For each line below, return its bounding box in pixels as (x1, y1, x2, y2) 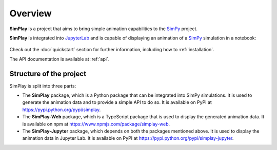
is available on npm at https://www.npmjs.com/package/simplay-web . (22, 121, 170, 127)
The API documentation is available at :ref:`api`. (9, 56, 110, 62)
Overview (9, 8, 52, 19)
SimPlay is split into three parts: (9, 82, 76, 89)
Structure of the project (9, 69, 87, 78)
